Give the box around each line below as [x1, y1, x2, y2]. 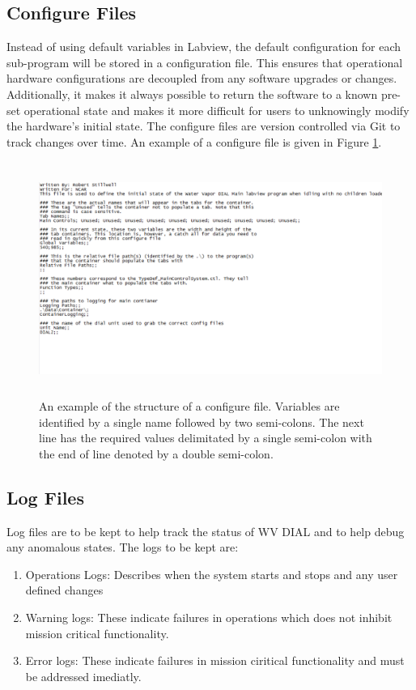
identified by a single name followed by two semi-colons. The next [39, 413, 364, 430]
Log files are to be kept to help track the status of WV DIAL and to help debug [6, 522, 405, 539]
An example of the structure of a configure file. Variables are [39, 397, 340, 414]
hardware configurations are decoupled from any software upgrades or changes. [6, 70, 397, 87]
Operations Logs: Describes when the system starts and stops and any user [25, 565, 398, 582]
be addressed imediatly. [25, 667, 142, 684]
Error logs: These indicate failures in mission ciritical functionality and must [25, 652, 405, 669]
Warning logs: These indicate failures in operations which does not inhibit [25, 608, 393, 625]
